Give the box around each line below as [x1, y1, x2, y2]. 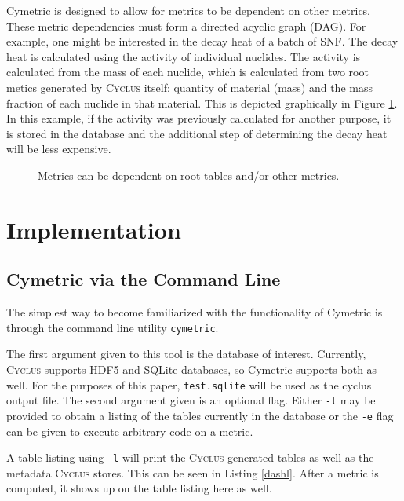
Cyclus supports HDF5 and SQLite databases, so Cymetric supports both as [6, 360, 377, 377]
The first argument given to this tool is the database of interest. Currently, [6, 346, 366, 362]
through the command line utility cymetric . [6, 319, 219, 335]
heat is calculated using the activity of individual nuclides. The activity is [6, 48, 361, 64]
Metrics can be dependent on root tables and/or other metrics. [38, 166, 340, 183]
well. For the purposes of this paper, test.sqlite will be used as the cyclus [6, 376, 372, 393]
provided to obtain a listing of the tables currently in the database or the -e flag [6, 407, 394, 423]
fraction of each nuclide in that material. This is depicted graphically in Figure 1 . [6, 94, 398, 111]
